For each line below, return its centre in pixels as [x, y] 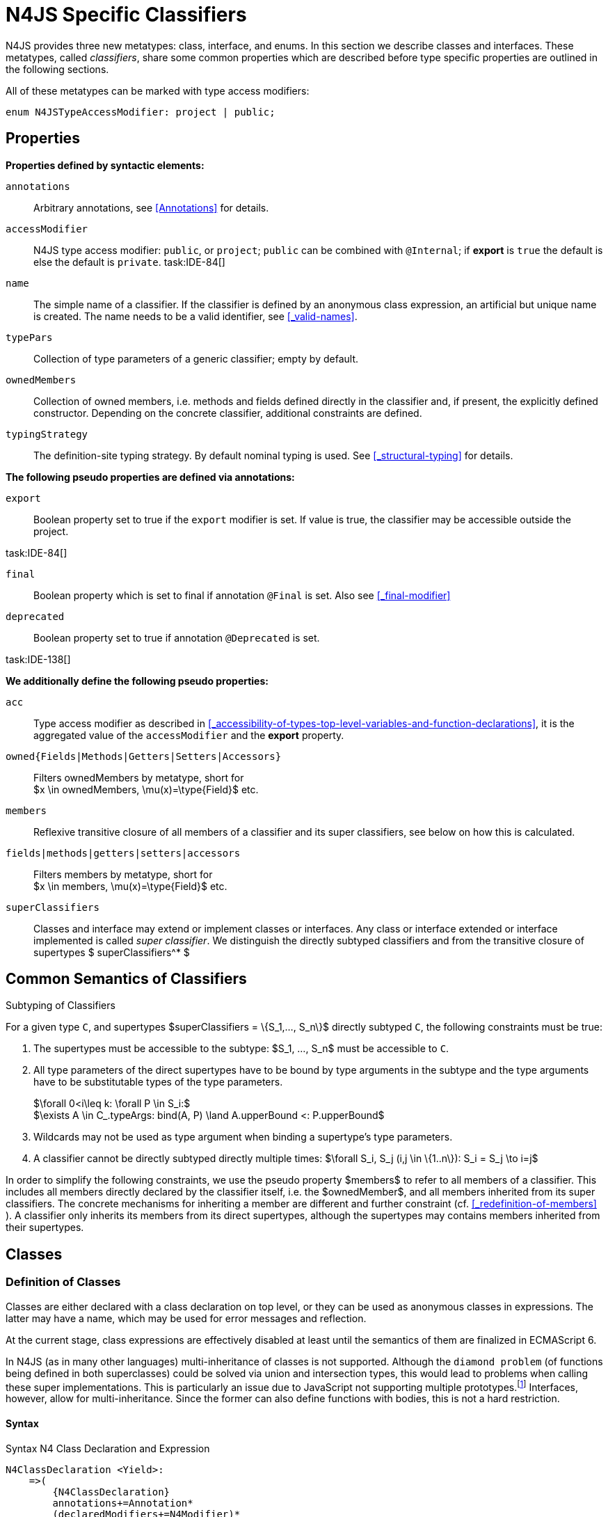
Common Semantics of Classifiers [126, 979]
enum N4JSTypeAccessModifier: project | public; [141, 112]
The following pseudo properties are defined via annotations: [150, 477]
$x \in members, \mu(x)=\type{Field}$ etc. [130, 886]
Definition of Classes [63, 1282]
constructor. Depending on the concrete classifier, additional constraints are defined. [228, 413]
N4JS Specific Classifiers [126, 15]
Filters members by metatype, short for [123, 874]
